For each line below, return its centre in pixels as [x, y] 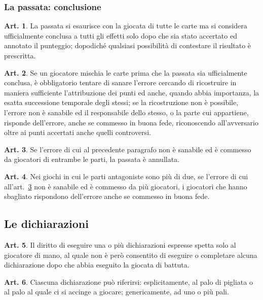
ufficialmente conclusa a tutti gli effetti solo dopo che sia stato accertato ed [121, 35]
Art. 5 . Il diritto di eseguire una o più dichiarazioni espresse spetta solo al [120, 244]
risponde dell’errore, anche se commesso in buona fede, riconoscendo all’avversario [131, 122]
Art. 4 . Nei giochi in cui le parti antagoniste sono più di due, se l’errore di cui [126, 176]
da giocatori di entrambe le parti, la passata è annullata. [92, 159]
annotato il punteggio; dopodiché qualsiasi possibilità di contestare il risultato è [128, 45]
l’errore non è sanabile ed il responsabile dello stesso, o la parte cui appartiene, [126, 112]
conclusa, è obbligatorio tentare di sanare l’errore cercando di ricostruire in [120, 82]
